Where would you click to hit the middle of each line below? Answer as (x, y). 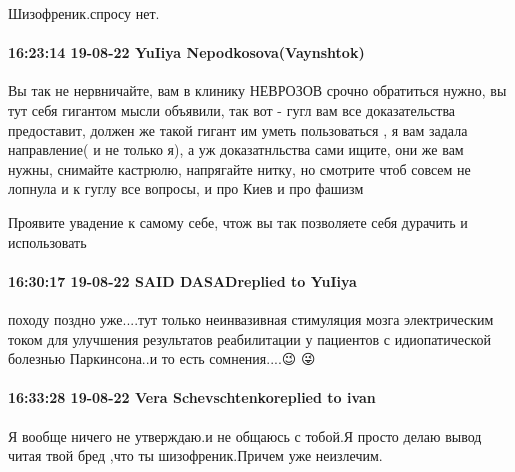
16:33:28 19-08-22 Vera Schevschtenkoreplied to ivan (192, 397)
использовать (47, 241)
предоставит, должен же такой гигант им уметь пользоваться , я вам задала (238, 129)
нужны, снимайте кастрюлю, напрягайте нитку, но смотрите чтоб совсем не (239, 168)
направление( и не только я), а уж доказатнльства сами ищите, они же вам (236, 149)
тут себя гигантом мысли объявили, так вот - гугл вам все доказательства (232, 109)
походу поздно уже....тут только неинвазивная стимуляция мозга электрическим (251, 318)
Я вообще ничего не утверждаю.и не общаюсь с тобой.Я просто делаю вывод (245, 435)
